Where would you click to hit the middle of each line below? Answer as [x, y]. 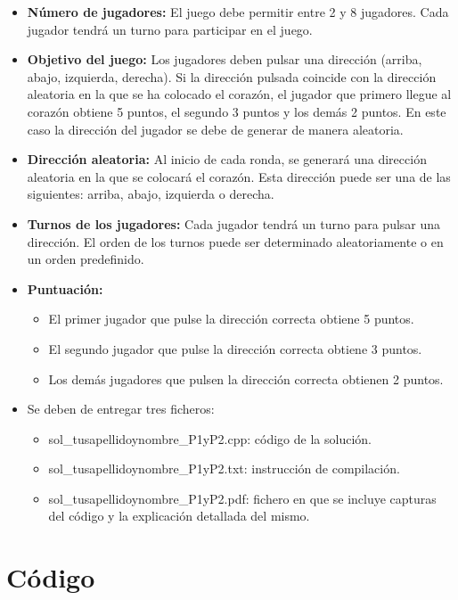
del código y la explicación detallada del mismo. [179, 516]
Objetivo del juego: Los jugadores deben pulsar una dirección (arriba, [225, 59]
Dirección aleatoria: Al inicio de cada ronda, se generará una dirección [227, 159]
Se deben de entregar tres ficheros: [121, 409]
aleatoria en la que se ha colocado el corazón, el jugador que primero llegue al [239, 94]
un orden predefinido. [86, 259]
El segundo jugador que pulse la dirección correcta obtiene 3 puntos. [235, 348]
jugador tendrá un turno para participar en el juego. [170, 29]
